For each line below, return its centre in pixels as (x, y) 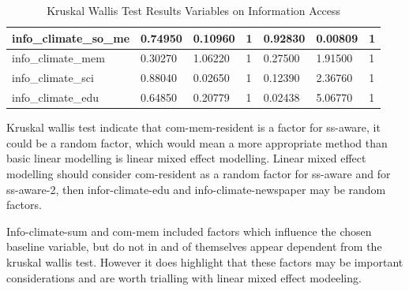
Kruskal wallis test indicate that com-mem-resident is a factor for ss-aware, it (193, 127)
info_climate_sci (53, 78)
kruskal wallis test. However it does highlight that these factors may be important (205, 261)
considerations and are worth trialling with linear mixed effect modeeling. (184, 277)
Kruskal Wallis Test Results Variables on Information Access (194, 10)
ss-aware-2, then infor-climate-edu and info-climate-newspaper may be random (196, 189)
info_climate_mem (58, 58)
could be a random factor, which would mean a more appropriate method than (197, 142)
